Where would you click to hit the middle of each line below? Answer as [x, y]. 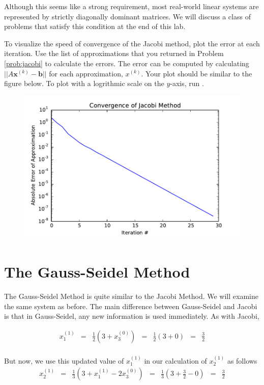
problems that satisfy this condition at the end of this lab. [95, 26]
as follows [242, 360]
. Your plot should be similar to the [197, 73]
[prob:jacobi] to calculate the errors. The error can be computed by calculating [127, 63]
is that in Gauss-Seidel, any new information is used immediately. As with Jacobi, [132, 316]
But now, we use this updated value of [64, 360]
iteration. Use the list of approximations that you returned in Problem [114, 53]
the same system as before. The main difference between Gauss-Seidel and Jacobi [131, 306]
